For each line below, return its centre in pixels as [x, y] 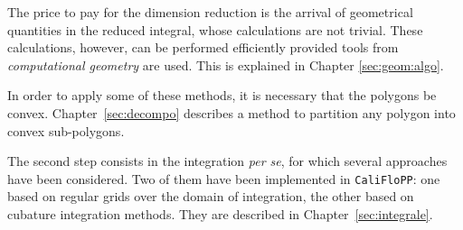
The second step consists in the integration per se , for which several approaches [227, 161]
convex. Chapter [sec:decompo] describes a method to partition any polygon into [231, 112]
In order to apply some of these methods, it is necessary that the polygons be [222, 95]
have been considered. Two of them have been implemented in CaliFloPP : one [224, 178]
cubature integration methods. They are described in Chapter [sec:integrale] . [220, 214]
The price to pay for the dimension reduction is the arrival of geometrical [210, 12]
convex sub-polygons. [66, 130]
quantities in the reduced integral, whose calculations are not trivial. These [215, 29]
